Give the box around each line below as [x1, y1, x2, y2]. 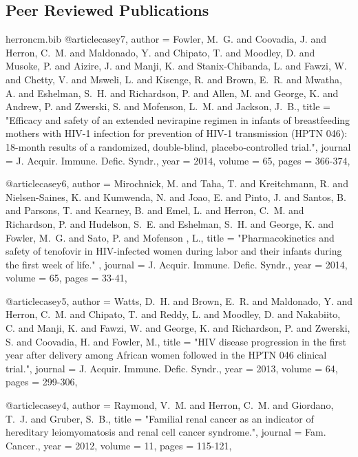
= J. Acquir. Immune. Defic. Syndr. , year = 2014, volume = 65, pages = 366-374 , [6, 153, 350, 167]
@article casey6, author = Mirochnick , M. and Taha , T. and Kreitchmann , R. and [6, 176, 348, 191]
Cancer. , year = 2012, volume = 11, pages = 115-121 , [6, 438, 232, 452]
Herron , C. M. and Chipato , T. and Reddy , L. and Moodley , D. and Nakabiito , [6, 307, 341, 321]
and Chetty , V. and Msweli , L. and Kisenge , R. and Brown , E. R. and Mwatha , [6, 72, 342, 86]
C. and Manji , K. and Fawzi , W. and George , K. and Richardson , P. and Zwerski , [6, 321, 350, 335]
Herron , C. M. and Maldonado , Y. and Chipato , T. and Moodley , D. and [6, 45, 315, 59]
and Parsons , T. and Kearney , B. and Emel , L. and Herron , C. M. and [6, 203, 304, 217]
